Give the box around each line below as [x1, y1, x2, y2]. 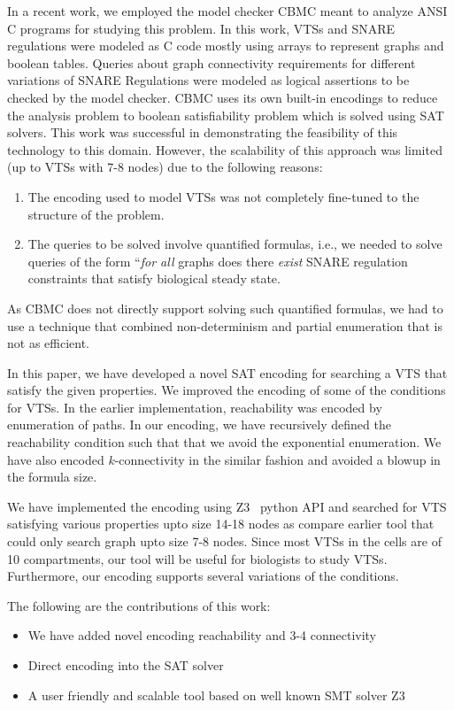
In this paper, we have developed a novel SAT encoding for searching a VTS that [7, 363, 448, 382]
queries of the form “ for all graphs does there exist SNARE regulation [27, 251, 408, 270]
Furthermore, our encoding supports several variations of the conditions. [7, 567, 399, 585]
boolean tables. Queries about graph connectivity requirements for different [7, 53, 416, 72]
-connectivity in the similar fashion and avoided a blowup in [114, 450, 441, 468]
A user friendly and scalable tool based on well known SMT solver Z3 [27, 685, 405, 704]
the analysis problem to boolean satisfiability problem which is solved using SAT [7, 105, 444, 124]
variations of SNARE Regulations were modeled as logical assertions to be [7, 71, 410, 89]
